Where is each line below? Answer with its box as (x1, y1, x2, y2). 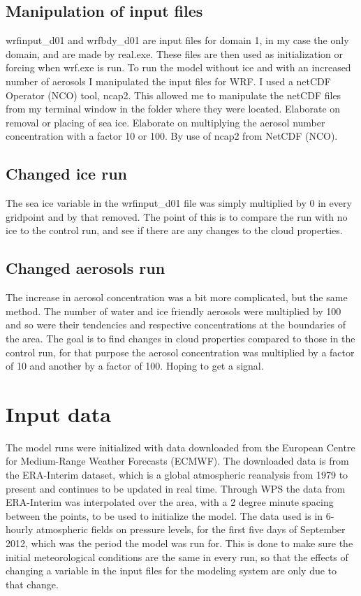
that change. (6, 576, 59, 591)
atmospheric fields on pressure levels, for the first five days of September (36, 522, 346, 537)
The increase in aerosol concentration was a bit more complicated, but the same (6, 290, 348, 305)
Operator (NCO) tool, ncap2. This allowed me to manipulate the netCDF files (6, 87, 341, 102)
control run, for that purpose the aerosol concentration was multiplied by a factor (6, 344, 355, 359)
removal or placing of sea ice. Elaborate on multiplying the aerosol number (6, 115, 325, 129)
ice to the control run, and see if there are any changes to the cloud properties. (6, 223, 343, 238)
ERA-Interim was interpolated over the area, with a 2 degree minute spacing (6, 495, 334, 509)
